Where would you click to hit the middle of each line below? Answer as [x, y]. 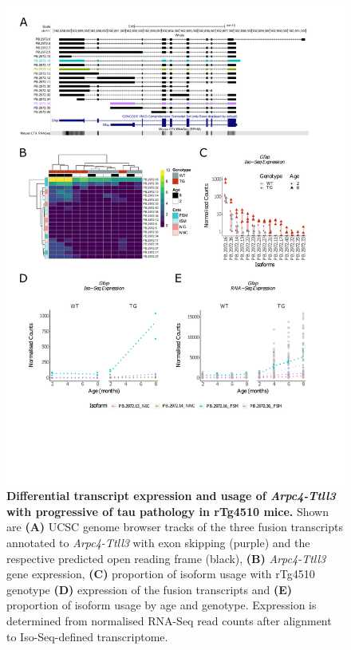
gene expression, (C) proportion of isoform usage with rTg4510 [161, 574]
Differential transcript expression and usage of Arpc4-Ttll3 [171, 496]
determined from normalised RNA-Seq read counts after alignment [169, 621]
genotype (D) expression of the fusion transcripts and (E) [150, 589]
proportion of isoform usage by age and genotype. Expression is [162, 605]
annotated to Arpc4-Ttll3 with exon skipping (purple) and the [158, 543]
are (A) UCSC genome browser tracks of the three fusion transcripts [175, 527]
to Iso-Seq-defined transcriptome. [87, 636]
